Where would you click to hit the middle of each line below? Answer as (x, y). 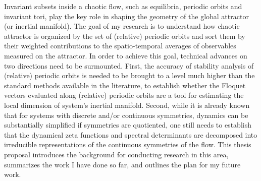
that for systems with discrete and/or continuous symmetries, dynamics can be (126, 115)
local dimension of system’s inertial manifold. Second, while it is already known (127, 105)
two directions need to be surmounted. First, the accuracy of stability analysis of (129, 65)
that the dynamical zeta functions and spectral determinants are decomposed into (131, 134)
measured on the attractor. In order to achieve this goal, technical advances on (126, 55)
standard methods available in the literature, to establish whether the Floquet (125, 85)
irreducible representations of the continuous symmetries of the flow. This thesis (128, 144)
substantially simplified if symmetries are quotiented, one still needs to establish (128, 125)
